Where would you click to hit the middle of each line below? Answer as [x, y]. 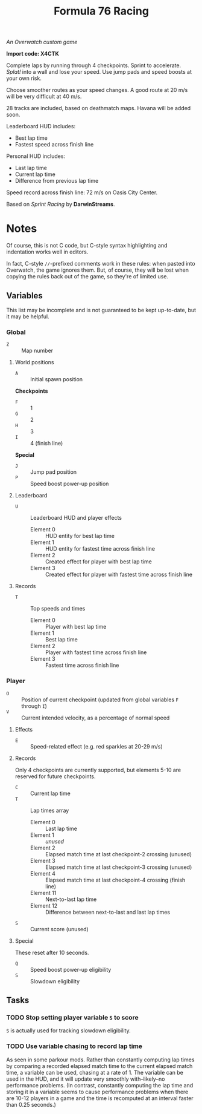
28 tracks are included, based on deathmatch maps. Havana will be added [99, 108]
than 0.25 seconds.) [31, 1104]
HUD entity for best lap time [80, 536]
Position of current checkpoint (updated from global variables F [100, 700]
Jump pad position [53, 472]
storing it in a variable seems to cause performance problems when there [97, 1092]
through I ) [34, 706]
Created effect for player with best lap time [98, 562]
